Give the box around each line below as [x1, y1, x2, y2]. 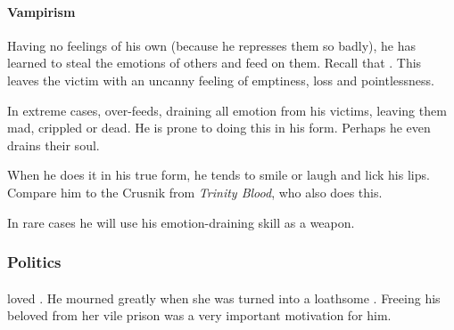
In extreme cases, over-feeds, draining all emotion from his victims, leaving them [7, 101, 447, 119]
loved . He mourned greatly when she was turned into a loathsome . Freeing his [7, 288, 441, 307]
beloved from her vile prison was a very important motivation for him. [7, 306, 392, 325]
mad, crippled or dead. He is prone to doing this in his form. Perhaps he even [7, 118, 431, 137]
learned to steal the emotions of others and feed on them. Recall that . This [7, 53, 422, 72]
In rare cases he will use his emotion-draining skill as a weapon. [7, 213, 355, 231]
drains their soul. [7, 135, 100, 154]
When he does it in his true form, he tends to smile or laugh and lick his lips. [7, 165, 430, 184]
